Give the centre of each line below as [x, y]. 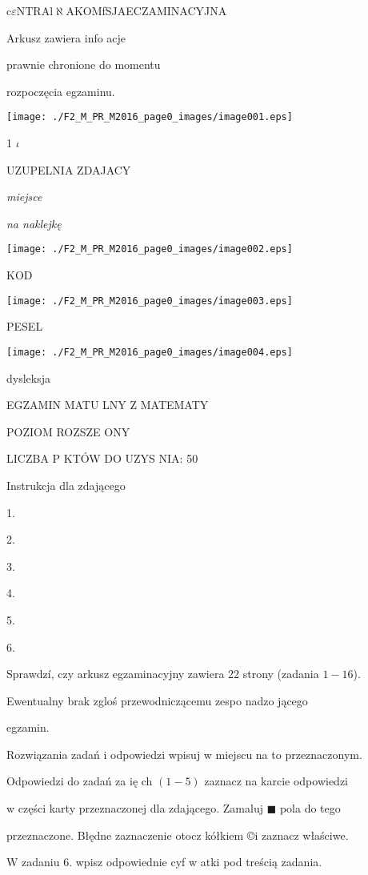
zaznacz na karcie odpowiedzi [276, 781]
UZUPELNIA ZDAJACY [69, 169]
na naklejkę [34, 223]
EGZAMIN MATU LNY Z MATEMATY [108, 405]
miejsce [24, 197]
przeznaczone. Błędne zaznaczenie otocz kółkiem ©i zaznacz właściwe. [178, 835]
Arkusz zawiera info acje [66, 37]
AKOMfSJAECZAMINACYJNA [146, 10]
